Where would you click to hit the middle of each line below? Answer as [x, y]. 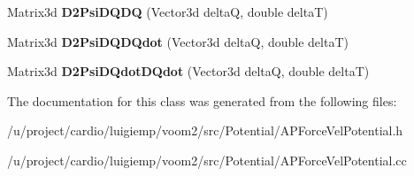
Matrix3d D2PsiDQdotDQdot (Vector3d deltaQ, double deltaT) [188, 71]
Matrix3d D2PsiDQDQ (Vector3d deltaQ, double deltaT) [168, 11]
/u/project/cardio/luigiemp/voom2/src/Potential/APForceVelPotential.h [205, 130]
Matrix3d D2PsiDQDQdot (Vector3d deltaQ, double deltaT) [178, 41]
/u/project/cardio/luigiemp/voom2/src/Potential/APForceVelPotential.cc [207, 160]
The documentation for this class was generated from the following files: [202, 100]
